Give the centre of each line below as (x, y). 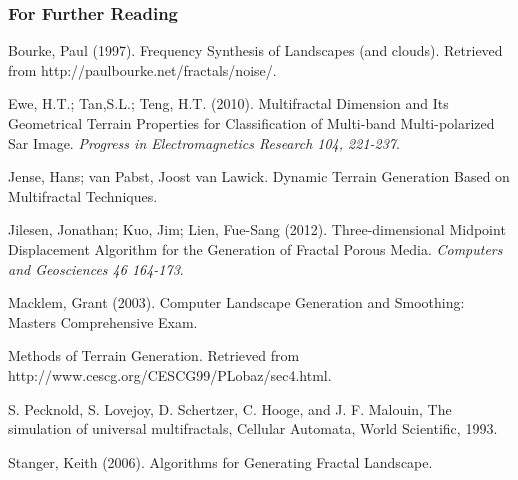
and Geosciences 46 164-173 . (96, 268)
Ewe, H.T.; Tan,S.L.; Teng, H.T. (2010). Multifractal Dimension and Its (228, 103)
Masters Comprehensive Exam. (103, 321)
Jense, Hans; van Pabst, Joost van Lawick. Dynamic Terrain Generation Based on (259, 176)
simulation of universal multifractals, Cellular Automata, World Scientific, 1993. (253, 428)
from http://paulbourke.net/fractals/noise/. (142, 69)
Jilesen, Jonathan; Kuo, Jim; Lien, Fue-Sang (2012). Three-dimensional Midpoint (257, 229)
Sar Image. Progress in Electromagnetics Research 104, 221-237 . (204, 142)
